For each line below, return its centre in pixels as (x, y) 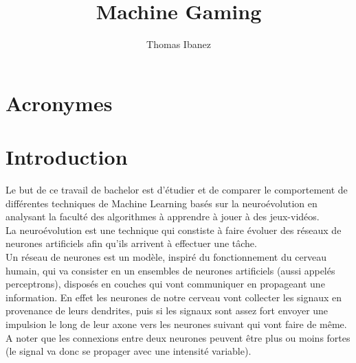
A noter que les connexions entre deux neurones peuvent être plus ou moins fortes (178, 337)
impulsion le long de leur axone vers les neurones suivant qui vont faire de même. (176, 324)
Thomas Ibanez (179, 44)
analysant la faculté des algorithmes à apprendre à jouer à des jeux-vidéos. (163, 216)
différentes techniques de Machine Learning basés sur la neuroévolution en (162, 203)
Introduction (67, 157)
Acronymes (59, 103)
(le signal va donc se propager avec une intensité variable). (129, 351)
